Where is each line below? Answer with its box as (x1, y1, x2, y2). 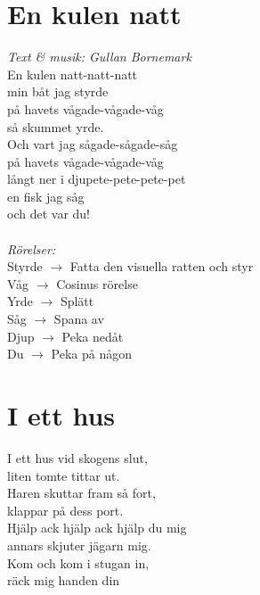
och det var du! (7, 204, 90, 223)
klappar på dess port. (7, 500, 124, 519)
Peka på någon (51, 344, 132, 363)
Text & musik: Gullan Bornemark (7, 47, 191, 66)
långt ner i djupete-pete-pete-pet (7, 169, 186, 188)
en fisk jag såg (7, 186, 85, 205)
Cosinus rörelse (56, 274, 138, 293)
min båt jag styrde (7, 82, 109, 101)
